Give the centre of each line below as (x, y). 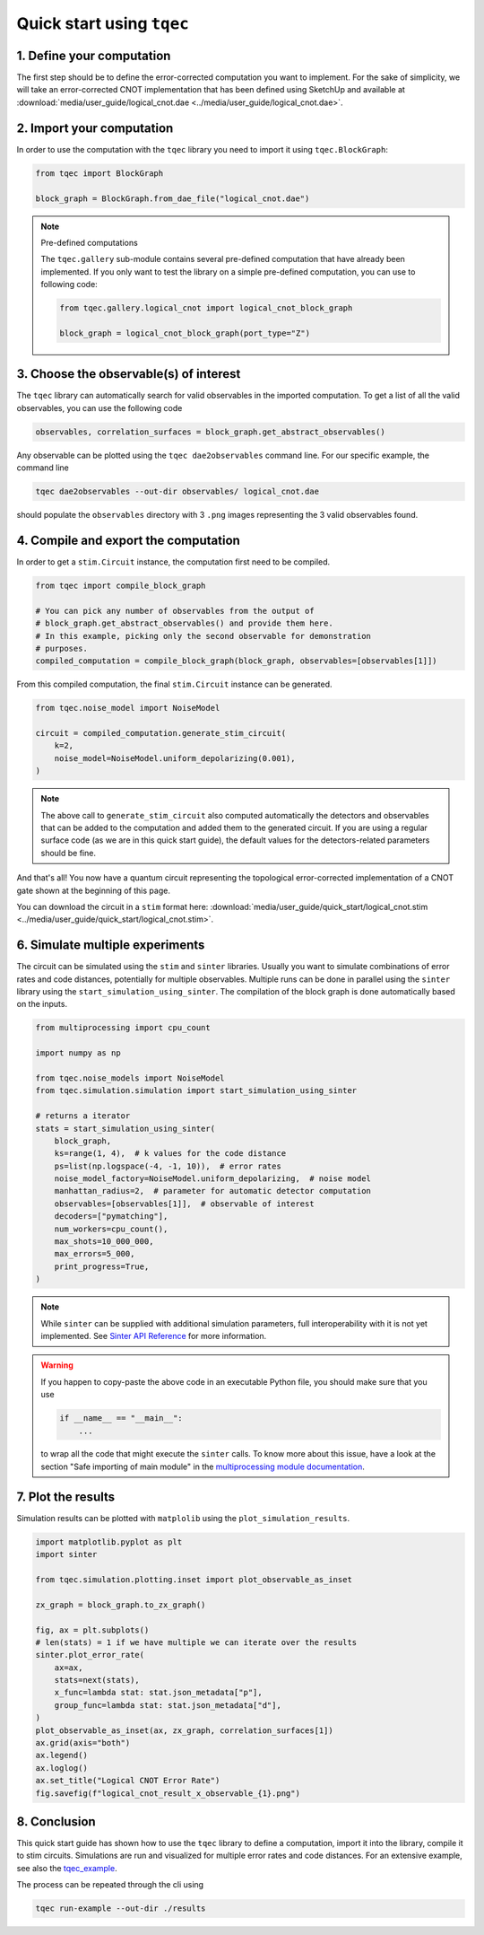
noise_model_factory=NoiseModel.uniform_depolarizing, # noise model (213, 1179)
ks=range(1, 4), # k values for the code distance (170, 1154)
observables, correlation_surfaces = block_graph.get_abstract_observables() (210, 432)
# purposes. (62, 648)
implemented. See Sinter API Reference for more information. (154, 1335)
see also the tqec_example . (67, 1868)
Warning (57, 1365)
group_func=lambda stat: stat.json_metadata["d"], (168, 1705)
